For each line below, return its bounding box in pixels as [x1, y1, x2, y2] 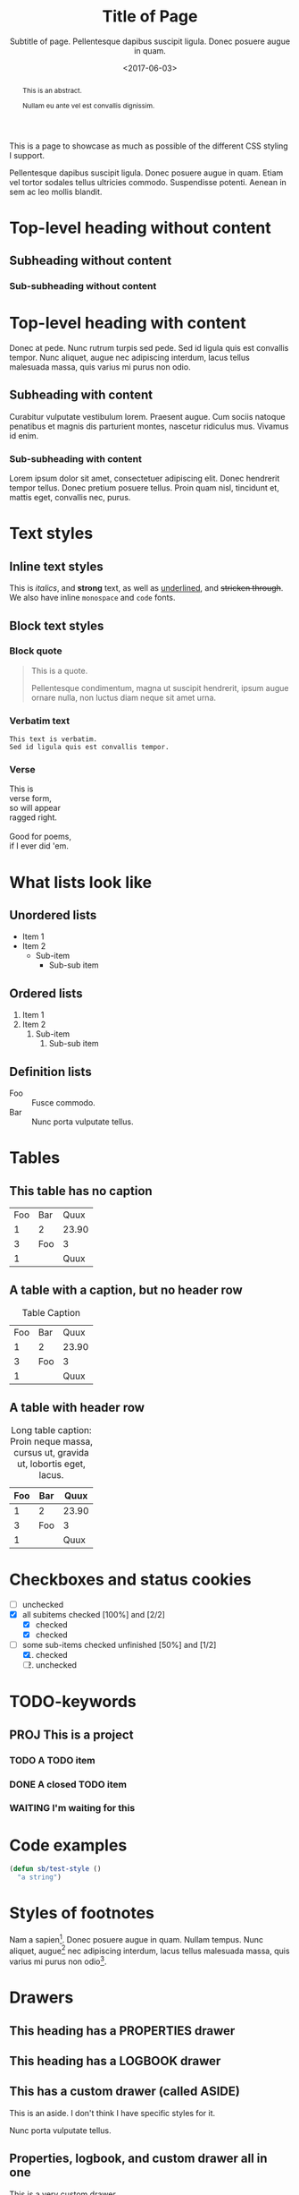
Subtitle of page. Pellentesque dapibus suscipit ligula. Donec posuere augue [9, 36, 291, 47]
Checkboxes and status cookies [9, 1569, 252, 1590]
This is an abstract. [21, 85, 82, 95]
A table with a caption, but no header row [9, 1283, 243, 1298]
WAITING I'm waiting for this [9, 1802, 136, 1815]
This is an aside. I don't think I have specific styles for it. [9, 2107, 216, 2118]
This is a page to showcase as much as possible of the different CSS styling [9, 141, 288, 151]
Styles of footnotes [9, 1903, 154, 1924]
